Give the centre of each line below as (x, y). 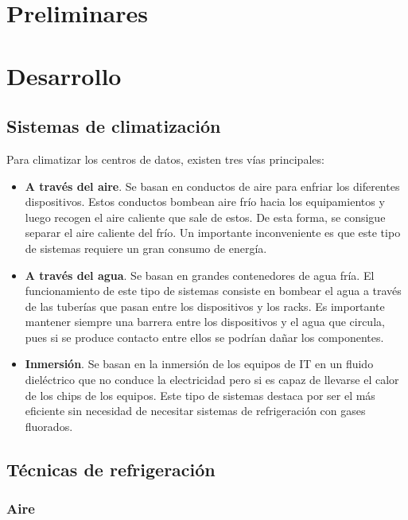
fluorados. (49, 426)
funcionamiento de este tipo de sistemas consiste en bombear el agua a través (213, 291)
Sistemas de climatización (114, 126)
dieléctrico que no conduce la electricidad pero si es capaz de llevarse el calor (212, 380)
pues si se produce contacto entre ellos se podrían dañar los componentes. (204, 337)
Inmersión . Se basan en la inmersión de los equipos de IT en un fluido (199, 364)
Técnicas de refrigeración (111, 469)
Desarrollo (64, 75)
